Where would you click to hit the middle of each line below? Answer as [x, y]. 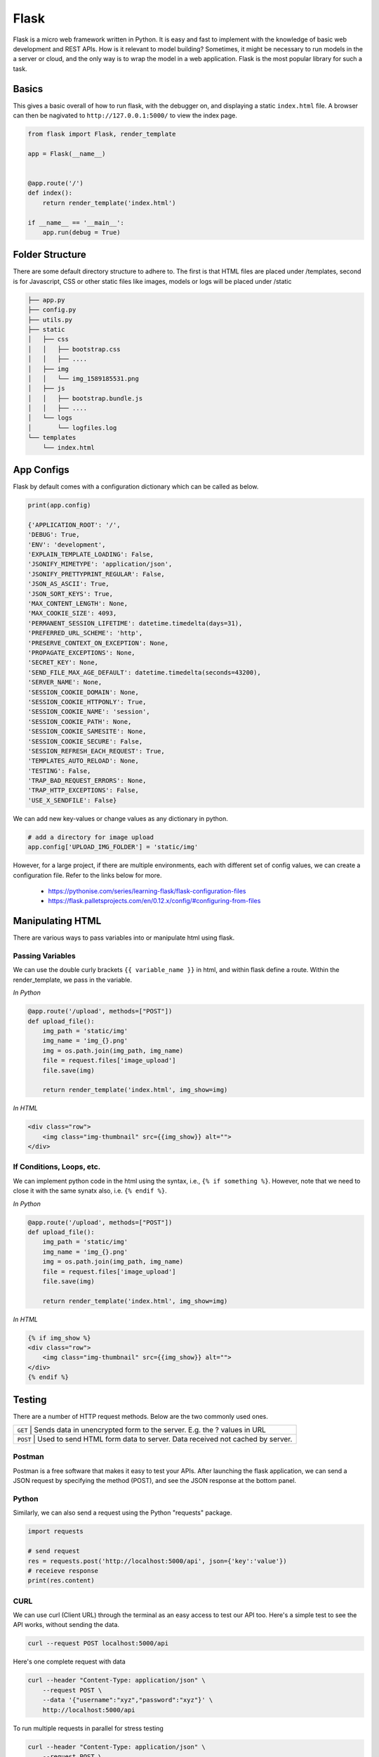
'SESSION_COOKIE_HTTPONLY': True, [87, 702]
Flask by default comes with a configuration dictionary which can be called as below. [136, 487]
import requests [56, 1531]
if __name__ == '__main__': [76, 222]
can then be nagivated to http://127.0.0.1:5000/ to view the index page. [125, 115]
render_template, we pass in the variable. [73, 980]
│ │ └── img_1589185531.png [84, 378]
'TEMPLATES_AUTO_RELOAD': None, [84, 761]
